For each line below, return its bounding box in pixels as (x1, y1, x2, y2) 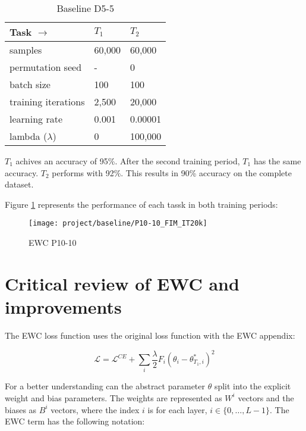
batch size (10, 77, 51, 91)
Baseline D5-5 (56, 1, 114, 15)
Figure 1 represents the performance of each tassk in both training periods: (5, 198, 278, 210)
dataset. (5, 178, 34, 190)
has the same (253, 155, 301, 167)
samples (10, 43, 42, 57)
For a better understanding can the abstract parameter (5, 380, 205, 392)
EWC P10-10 (29, 236, 77, 249)
